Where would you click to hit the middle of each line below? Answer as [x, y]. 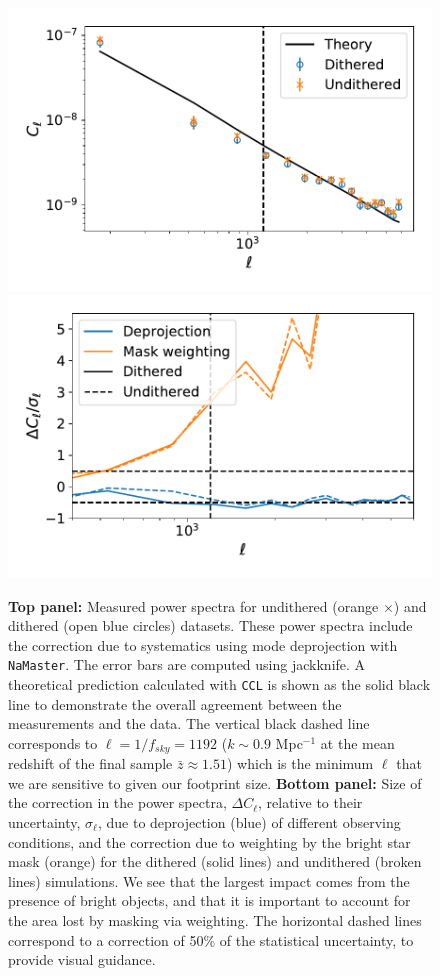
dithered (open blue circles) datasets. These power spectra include [210, 625]
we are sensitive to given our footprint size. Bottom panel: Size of [215, 782]
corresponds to [53, 742]
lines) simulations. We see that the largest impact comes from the [209, 880]
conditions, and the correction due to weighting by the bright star [209, 841]
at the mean [357, 742]
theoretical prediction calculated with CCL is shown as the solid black [219, 683]
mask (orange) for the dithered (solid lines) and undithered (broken [215, 861]
